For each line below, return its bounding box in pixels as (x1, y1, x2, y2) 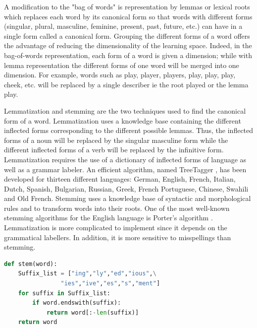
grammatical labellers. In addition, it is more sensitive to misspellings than (4, 232, 231, 242)
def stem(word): (4, 260, 57, 267)
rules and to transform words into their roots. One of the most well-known (4, 202, 230, 213)
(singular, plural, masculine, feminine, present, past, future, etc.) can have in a (4, 21, 243, 31)
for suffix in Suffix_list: (18, 289, 110, 297)
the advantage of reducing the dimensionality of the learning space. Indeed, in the (4, 40, 252, 51)
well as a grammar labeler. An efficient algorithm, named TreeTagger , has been (4, 164, 247, 174)
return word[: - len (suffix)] (46, 309, 139, 316)
